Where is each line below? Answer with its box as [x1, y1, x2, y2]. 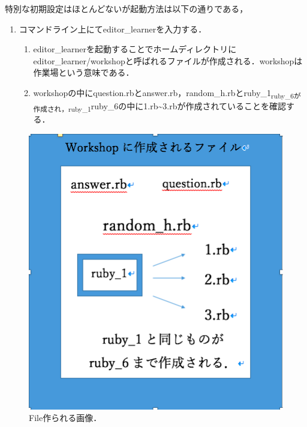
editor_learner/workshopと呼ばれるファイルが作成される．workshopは [33, 54, 303, 67]
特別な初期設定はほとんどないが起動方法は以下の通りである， [5, 2, 248, 14]
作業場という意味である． [33, 66, 134, 79]
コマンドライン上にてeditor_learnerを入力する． [19, 22, 207, 35]
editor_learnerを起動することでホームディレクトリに [33, 43, 237, 55]
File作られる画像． [29, 411, 102, 424]
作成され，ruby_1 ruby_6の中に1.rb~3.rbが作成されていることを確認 [33, 100, 287, 114]
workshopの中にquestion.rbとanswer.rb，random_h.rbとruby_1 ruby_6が [33, 86, 301, 100]
